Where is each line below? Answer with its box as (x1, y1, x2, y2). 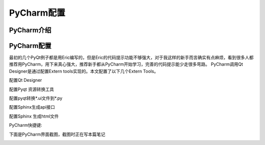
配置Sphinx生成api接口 (9, 104, 55, 110)
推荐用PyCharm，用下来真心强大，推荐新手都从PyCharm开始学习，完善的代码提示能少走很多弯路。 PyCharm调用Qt (9, 61, 243, 67)
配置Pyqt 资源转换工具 (9, 86, 54, 92)
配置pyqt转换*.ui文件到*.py (9, 96, 63, 101)
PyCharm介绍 (9, 26, 52, 34)
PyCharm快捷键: (9, 122, 42, 128)
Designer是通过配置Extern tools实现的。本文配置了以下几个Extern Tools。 (9, 68, 159, 74)
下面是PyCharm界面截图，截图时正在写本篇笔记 (9, 131, 106, 137)
